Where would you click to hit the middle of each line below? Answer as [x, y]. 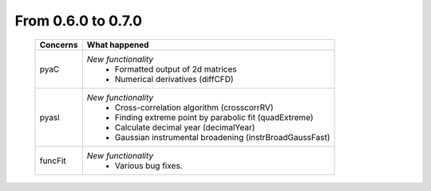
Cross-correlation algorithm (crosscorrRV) [194, 107]
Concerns [59, 45]
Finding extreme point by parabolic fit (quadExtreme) [214, 117]
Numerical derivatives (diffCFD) [174, 79]
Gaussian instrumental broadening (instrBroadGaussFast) [222, 137]
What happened [118, 45]
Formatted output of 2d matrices [176, 69]
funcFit [53, 161]
